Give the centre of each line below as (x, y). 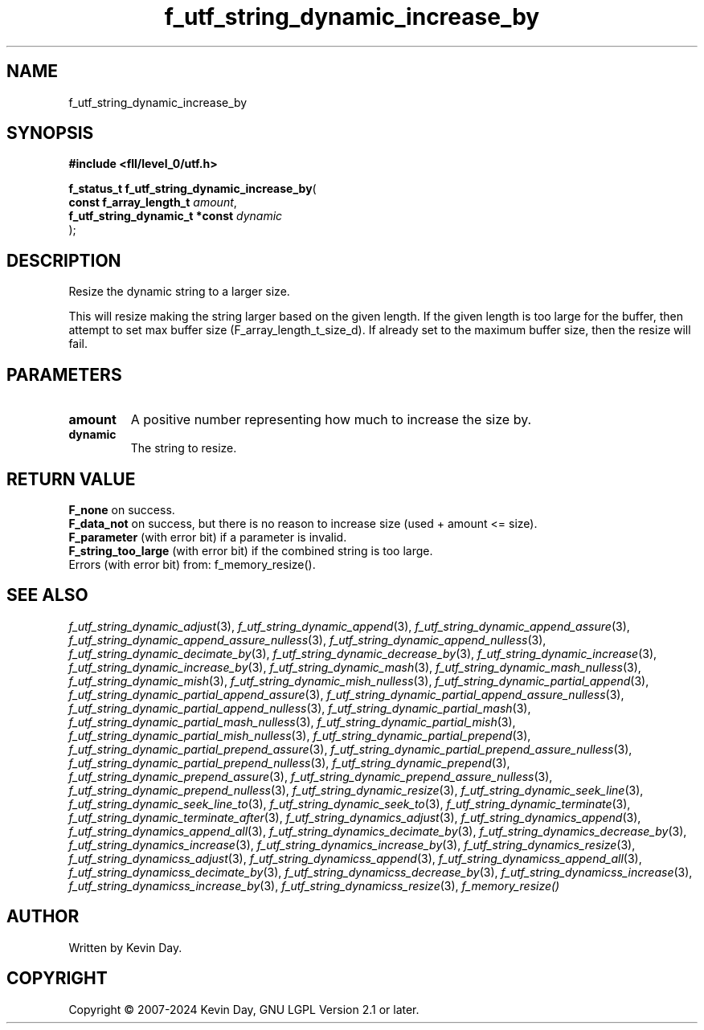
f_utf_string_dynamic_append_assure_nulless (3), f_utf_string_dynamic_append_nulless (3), (307, 640)
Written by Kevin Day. (125, 947)
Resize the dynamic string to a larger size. (179, 292)
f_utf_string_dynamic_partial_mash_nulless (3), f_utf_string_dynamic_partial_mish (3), (292, 721)
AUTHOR (43, 917)
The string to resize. (184, 448)
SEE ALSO (47, 595)
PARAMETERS (64, 374)
